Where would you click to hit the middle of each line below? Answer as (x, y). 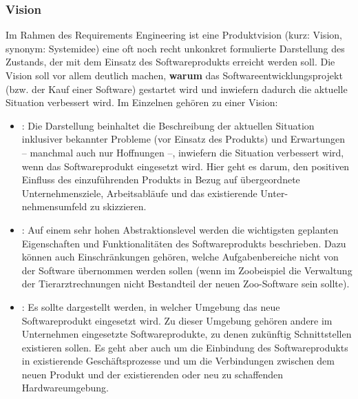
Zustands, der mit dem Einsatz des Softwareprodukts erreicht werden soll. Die (170, 62)
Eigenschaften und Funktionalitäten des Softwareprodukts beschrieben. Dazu (184, 243)
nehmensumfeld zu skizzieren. (84, 206)
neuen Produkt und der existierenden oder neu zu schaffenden (152, 374)
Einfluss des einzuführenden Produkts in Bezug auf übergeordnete (161, 180)
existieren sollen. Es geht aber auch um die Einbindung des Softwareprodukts (185, 347)
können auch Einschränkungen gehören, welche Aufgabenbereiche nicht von (180, 257)
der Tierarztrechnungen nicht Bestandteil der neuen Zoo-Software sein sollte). (186, 284)
